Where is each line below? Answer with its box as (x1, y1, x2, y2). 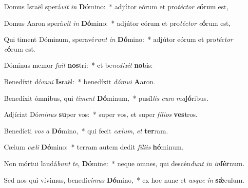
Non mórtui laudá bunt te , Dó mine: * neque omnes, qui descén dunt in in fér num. (4, 158, 245, 168)
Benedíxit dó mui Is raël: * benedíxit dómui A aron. (4, 76, 155, 86)
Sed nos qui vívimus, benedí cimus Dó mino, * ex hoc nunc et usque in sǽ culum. (4, 174, 245, 185)
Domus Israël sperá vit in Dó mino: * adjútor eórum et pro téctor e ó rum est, (4, 1, 229, 11)
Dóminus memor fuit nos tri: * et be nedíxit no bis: (4, 60, 153, 70)
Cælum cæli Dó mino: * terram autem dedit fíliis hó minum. (4, 142, 184, 152)
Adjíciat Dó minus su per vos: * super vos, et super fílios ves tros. (4, 109, 198, 119)
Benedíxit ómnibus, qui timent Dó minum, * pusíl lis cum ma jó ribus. (4, 93, 209, 103)
